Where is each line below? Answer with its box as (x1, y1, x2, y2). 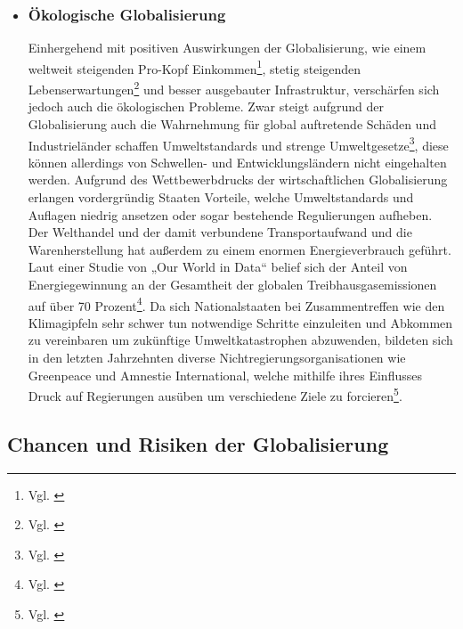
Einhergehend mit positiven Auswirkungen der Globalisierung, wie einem (28, 38, 426, 57)
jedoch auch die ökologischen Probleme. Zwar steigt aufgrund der (28, 97, 384, 116)
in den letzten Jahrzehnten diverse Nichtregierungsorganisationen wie (28, 347, 406, 366)
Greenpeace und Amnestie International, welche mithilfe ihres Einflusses (28, 365, 422, 384)
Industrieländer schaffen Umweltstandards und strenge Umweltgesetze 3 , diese (28, 133, 449, 154)
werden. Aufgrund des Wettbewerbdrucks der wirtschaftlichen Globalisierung (28, 170, 448, 189)
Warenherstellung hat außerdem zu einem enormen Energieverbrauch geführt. (28, 240, 451, 258)
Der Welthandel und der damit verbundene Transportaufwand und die (28, 223, 412, 241)
